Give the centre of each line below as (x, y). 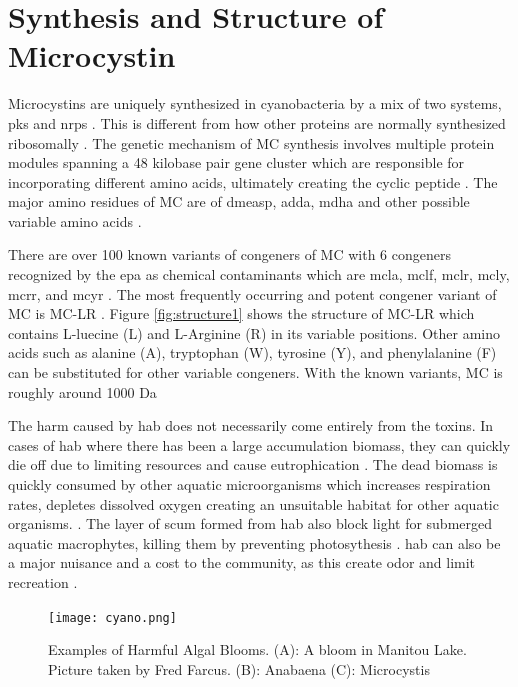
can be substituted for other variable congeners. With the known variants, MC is (255, 372)
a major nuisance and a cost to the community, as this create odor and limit (242, 562)
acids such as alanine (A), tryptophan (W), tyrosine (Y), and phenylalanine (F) (252, 352)
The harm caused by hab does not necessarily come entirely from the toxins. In (251, 425)
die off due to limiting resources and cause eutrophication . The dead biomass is (253, 464)
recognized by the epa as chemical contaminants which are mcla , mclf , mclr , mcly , (259, 274)
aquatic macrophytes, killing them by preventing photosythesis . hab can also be (254, 542)
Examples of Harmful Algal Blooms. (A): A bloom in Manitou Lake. (257, 649)
